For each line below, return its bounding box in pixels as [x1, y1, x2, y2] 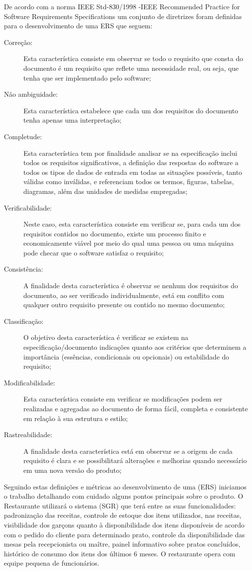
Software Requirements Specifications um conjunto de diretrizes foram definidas [4, 11, 242, 21]
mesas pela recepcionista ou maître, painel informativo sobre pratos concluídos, [4, 539, 240, 549]
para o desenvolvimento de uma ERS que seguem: [4, 21, 153, 31]
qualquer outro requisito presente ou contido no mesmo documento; [23, 299, 225, 310]
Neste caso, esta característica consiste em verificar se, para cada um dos [23, 219, 241, 229]
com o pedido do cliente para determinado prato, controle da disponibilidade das [4, 529, 245, 539]
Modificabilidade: [4, 377, 56, 387]
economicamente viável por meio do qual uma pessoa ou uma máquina [23, 238, 234, 248]
